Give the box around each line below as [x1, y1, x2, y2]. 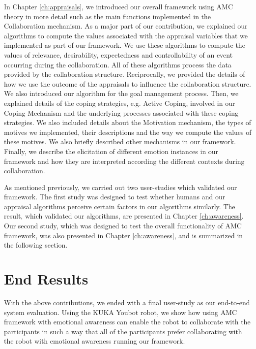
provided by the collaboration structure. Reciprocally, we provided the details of [4, 69, 245, 79]
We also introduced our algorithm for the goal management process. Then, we [4, 88, 239, 98]
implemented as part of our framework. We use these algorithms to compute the [4, 40, 245, 50]
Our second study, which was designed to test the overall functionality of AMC [4, 221, 242, 231]
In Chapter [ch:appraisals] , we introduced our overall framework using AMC [4, 1, 233, 11]
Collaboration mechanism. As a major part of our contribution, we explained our [4, 21, 248, 31]
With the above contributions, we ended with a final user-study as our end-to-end [4, 297, 250, 307]
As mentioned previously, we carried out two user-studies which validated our [4, 182, 237, 192]
